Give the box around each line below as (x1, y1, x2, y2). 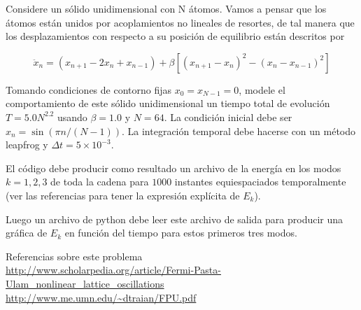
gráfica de (6, 225, 48, 240)
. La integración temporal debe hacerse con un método (122, 123, 356, 138)
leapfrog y (6, 137, 48, 152)
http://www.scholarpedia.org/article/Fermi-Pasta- (6, 262, 221, 277)
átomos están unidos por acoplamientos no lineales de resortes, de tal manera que (6, 15, 355, 29)
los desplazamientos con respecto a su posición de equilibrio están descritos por (6, 29, 345, 43)
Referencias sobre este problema (6, 248, 143, 263)
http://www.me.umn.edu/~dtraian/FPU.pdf (6, 290, 197, 304)
